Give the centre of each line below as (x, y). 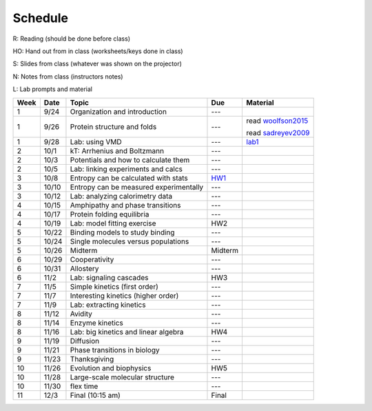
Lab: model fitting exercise (113, 223)
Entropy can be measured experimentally (137, 187)
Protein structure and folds (113, 126)
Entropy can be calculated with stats (129, 178)
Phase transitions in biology (115, 350)
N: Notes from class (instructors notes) (68, 77)
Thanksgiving (92, 359)
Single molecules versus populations (130, 241)
